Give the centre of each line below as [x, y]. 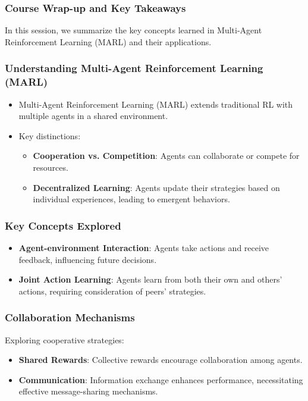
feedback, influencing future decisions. [88, 259]
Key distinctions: [50, 135]
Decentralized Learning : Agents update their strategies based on [156, 187]
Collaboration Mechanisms [70, 317]
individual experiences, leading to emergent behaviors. [131, 199]
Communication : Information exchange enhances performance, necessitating [161, 379]
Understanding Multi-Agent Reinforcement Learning [134, 68]
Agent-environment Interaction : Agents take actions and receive [144, 247]
